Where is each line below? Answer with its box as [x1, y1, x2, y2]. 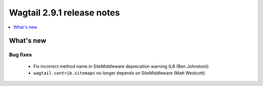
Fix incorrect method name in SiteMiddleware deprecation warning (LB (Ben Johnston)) [33, 63, 209, 69]
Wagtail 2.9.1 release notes [9, 7, 120, 18]
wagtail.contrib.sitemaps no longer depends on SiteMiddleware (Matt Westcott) [33, 70, 206, 76]
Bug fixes [9, 51, 32, 58]
